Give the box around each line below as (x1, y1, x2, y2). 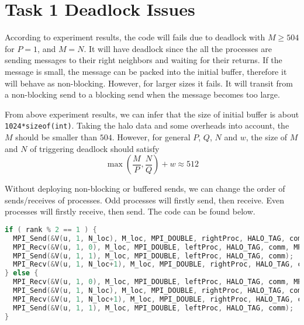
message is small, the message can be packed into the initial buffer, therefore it (5, 65, 287, 77)
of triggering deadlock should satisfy (30, 142, 160, 154)
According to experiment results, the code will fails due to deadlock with (5, 31, 265, 43)
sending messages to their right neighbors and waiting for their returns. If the (5, 54, 282, 66)
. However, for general (112, 130, 191, 143)
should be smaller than (15, 130, 98, 143)
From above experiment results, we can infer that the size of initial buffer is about (5, 108, 299, 120)
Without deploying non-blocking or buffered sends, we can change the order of (5, 182, 285, 195)
